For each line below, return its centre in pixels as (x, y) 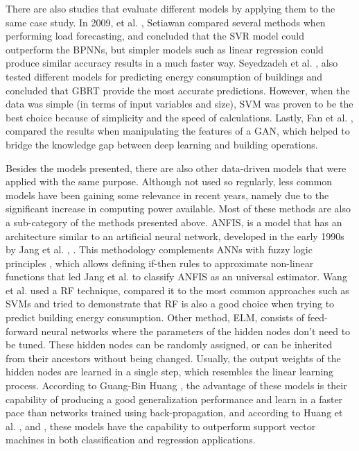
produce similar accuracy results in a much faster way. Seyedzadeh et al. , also (172, 63)
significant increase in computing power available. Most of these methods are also (178, 209)
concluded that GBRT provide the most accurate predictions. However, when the (178, 90)
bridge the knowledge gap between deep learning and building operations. (162, 144)
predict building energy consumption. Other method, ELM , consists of (155, 317)
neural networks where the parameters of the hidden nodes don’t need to (196, 331)
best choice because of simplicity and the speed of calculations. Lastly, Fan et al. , (179, 117)
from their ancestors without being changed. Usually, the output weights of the (173, 358)
